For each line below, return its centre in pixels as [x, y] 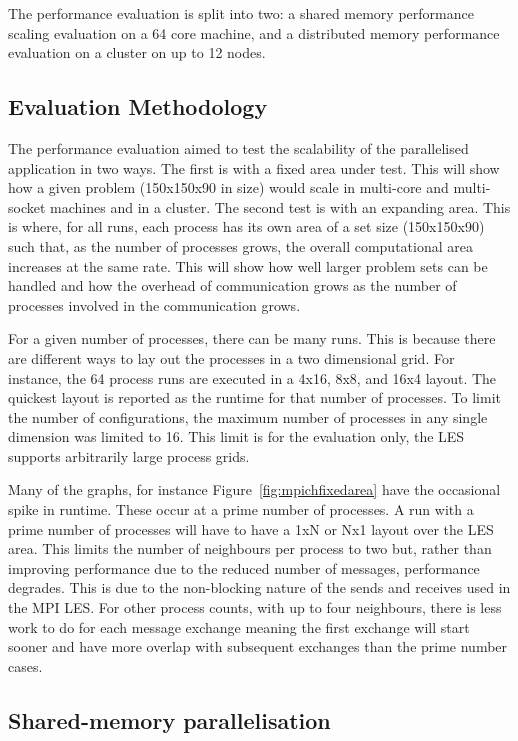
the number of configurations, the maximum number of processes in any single [248, 416]
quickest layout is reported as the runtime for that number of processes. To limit [255, 397]
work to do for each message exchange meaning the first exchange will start [239, 626]
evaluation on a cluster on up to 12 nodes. [137, 52]
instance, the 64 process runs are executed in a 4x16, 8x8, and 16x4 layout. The [252, 377]
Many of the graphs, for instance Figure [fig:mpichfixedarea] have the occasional [254, 489]
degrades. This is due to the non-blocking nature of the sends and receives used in [259, 587]
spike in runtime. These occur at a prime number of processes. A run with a [241, 509]
